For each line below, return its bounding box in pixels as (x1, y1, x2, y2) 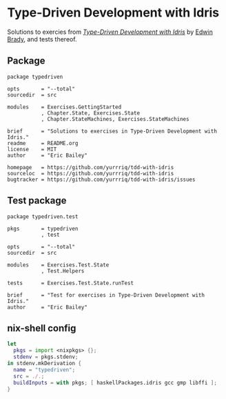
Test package (7, 195, 67, 206)
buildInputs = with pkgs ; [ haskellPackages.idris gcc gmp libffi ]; (13, 379, 217, 386)
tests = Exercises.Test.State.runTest (7, 280, 134, 286)
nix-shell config (7, 322, 76, 334)
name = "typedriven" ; (13, 366, 76, 373)
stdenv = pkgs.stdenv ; (13, 353, 79, 360)
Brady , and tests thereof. (7, 35, 77, 43)
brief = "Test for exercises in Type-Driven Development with (7, 291, 205, 298)
